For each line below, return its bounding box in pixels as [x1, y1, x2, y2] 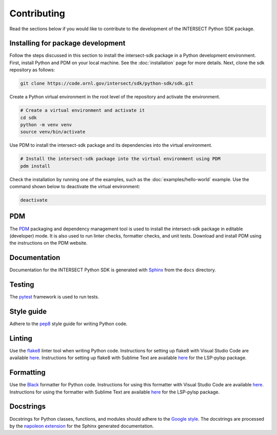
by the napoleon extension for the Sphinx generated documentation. [9, 423, 154, 429]
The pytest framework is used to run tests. [9, 294, 100, 300]
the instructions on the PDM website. [9, 240, 88, 246]
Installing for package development [9, 39, 126, 48]
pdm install [20, 163, 51, 169]
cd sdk [20, 114, 37, 121]
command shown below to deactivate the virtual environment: [9, 184, 141, 190]
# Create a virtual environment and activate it [20, 108, 145, 113]
